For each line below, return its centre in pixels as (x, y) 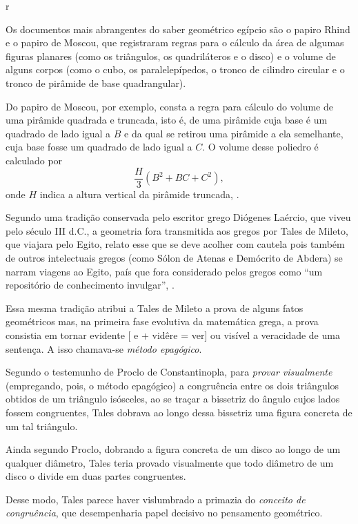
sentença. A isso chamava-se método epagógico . (104, 348)
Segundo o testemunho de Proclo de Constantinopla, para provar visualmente (169, 372)
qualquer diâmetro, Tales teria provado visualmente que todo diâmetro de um (170, 462)
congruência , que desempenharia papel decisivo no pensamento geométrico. (164, 513)
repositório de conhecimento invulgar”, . (90, 285)
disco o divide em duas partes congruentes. (96, 476)
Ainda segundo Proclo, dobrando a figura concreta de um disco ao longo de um (173, 449)
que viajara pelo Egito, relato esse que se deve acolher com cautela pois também (175, 244)
